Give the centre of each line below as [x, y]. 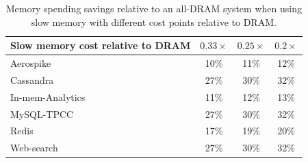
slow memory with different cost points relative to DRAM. [154, 21]
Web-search [34, 148]
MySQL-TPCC [42, 114]
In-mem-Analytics [48, 97]
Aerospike [31, 63]
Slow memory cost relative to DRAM [101, 45]
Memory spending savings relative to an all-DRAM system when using [154, 8]
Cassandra [32, 79]
